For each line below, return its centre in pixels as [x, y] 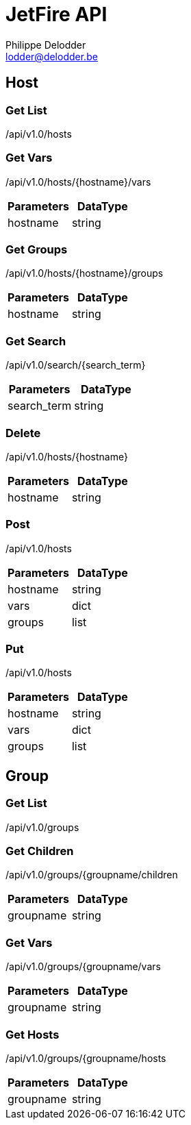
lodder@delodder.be [52, 56]
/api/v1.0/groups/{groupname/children [92, 875]
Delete [23, 433]
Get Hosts [33, 1034]
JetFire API [56, 14]
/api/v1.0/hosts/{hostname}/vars [78, 182]
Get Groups [37, 250]
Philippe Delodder [46, 45]
